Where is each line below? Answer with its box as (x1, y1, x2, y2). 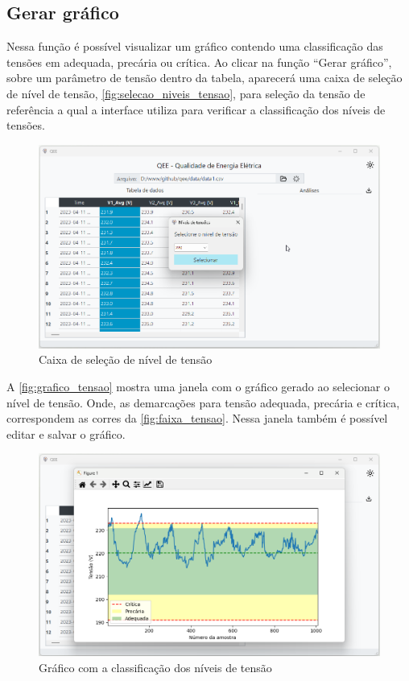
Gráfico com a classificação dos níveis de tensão (39, 658, 272, 675)
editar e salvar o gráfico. (6, 425, 126, 442)
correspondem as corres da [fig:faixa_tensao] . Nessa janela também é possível (6, 410, 388, 427)
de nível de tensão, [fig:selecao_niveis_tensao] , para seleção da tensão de (6, 85, 366, 101)
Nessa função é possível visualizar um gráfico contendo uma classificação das (6, 38, 383, 55)
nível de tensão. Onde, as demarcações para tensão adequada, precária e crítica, (6, 394, 400, 411)
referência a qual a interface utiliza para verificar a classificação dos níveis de (6, 101, 386, 118)
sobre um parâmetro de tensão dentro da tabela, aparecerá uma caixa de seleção (6, 69, 403, 86)
